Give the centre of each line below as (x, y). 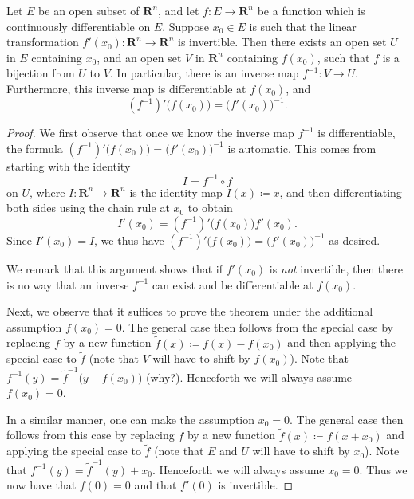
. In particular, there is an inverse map (204, 73)
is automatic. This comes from (302, 148)
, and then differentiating (341, 192)
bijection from (41, 73)
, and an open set (139, 57)
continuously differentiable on (79, 26)
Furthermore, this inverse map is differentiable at (126, 88)
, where (47, 192)
